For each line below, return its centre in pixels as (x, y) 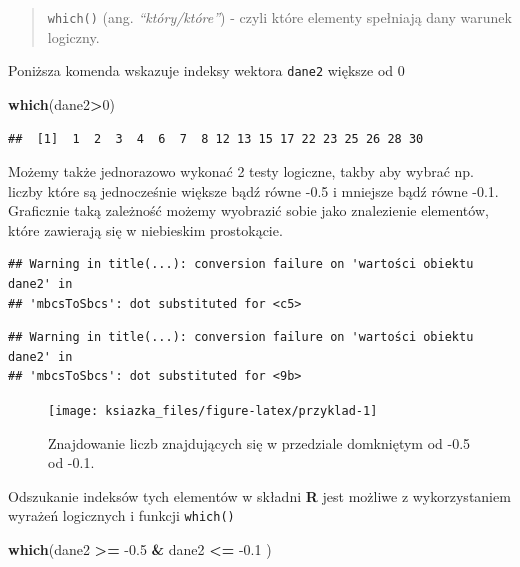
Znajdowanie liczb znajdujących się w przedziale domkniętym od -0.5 (259, 442)
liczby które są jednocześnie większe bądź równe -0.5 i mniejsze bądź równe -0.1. (253, 190)
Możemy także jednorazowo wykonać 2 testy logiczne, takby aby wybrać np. (241, 171)
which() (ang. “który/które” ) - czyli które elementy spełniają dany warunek (279, 17)
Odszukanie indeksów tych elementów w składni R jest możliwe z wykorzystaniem (259, 495)
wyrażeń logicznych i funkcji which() (121, 515)
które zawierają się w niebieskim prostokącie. (145, 229)
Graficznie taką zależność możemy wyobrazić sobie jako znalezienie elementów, (248, 210)
